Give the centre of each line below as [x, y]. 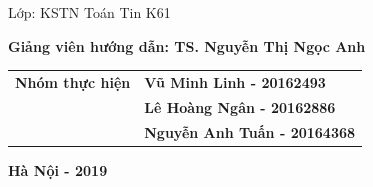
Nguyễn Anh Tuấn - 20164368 [250, 131]
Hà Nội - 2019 [58, 169]
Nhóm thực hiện [73, 81]
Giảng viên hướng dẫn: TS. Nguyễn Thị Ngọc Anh [187, 45]
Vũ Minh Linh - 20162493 [235, 81]
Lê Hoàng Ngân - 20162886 [240, 106]
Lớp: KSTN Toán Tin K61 [89, 12]
